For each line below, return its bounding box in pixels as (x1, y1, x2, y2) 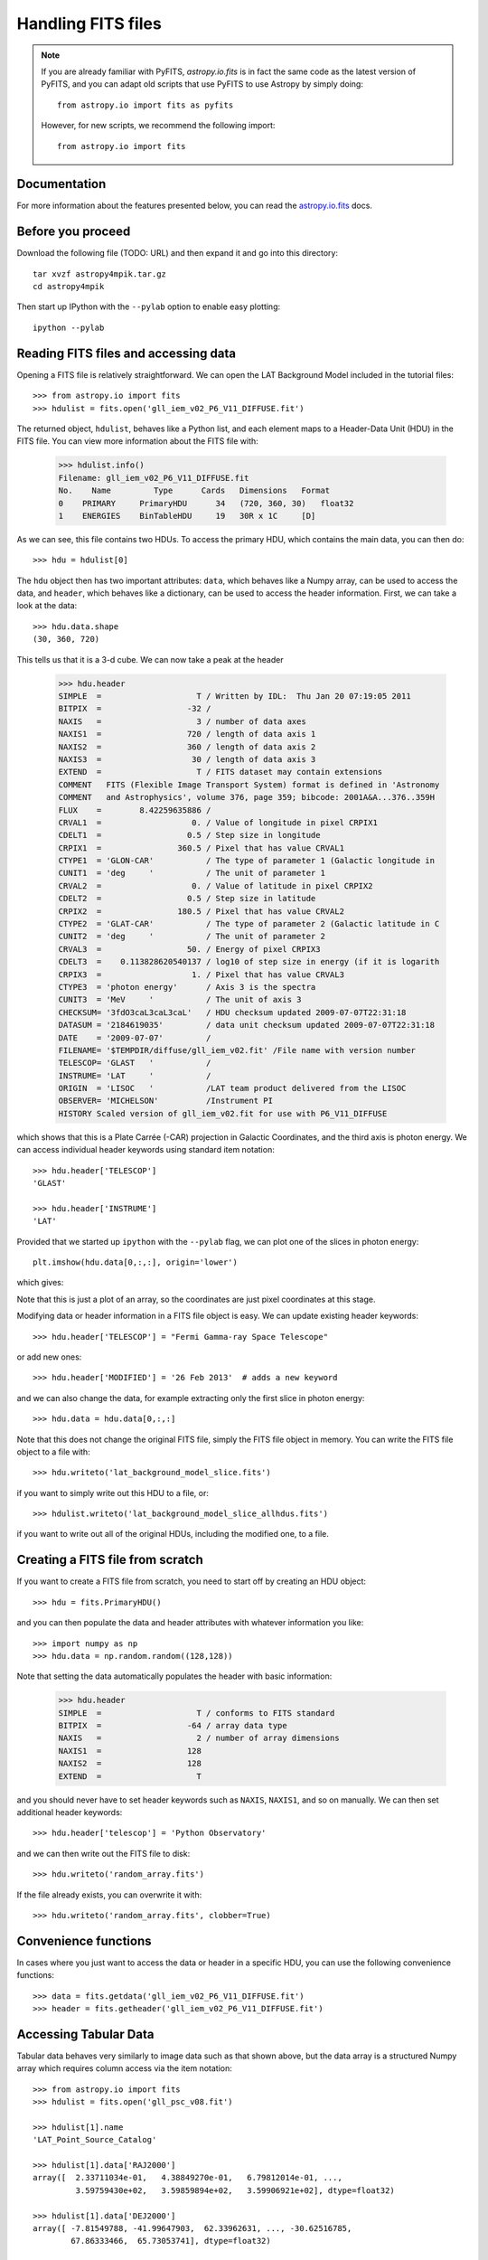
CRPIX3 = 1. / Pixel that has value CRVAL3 (58, 969, 345, 980)
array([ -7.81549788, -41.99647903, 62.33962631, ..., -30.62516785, (33, 2224, 352, 2234)
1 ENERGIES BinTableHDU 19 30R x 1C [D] (58, 511, 316, 521)
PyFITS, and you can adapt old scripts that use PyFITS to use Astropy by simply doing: (41, 79, 363, 89)
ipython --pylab (33, 322, 105, 333)
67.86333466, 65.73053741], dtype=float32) (70, 2236, 271, 2246)
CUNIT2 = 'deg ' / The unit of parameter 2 (58, 931, 325, 942)
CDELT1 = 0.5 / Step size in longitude (58, 830, 321, 841)
